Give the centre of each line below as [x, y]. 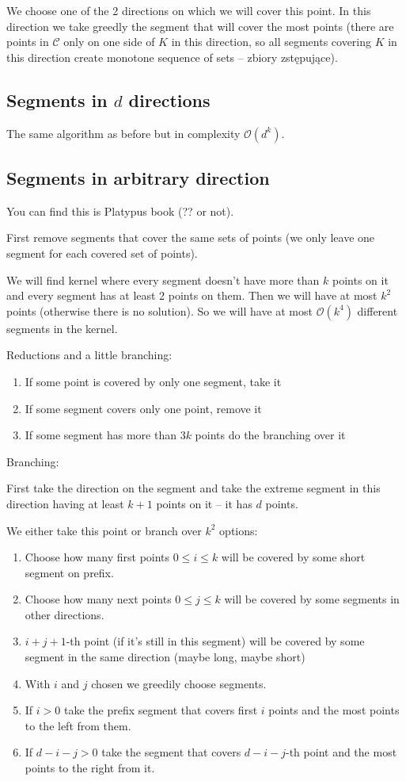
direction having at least [65, 503]
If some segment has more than [101, 435]
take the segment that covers [171, 752]
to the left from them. [78, 725]
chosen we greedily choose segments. [179, 683]
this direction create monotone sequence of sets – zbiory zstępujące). [172, 57]
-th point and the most [341, 752]
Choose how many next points [98, 599]
